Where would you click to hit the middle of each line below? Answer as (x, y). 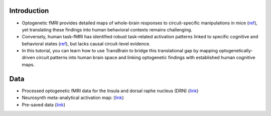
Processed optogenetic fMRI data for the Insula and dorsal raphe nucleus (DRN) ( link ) (110, 91)
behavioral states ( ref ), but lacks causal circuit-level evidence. (86, 44)
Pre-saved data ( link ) (43, 105)
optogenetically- (236, 51)
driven (28, 58)
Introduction (29, 11)
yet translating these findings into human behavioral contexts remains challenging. (107, 29)
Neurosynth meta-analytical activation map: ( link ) (73, 98)
